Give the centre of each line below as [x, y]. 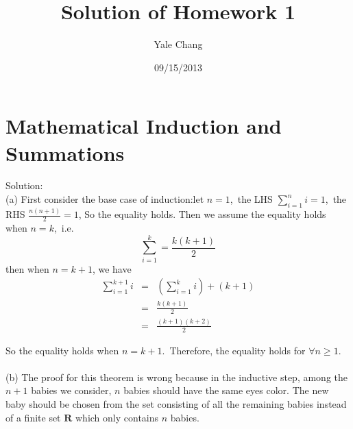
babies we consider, [71, 390]
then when [27, 268]
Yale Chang [178, 44]
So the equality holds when [62, 350]
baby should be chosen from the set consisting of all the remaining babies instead [176, 404]
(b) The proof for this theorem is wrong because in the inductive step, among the [177, 377]
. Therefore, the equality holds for [234, 350]
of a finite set [33, 417]
